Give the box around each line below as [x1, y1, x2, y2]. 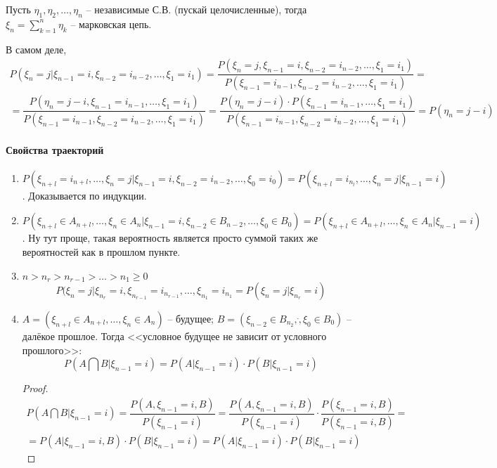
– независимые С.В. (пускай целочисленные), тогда [86, 2, 307, 16]
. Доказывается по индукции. [22, 188, 147, 202]
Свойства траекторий [6, 142, 104, 157]
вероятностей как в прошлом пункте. [22, 244, 181, 259]
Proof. [22, 381, 49, 396]
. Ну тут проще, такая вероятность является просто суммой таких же [22, 230, 318, 245]
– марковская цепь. [70, 16, 152, 31]
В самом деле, [6, 41, 67, 56]
